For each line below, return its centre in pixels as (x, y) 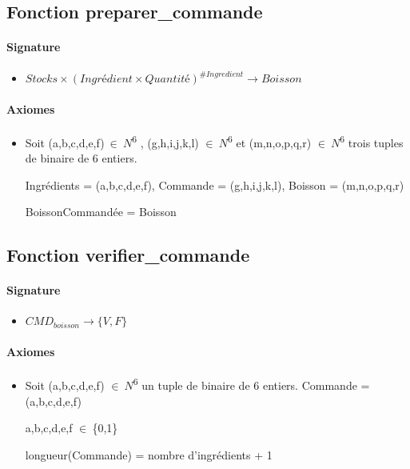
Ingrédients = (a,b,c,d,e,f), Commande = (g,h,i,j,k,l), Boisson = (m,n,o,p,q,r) (215, 184)
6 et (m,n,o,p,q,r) (269, 141)
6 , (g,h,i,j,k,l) (165, 141)
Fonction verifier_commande (128, 255)
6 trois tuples (372, 141)
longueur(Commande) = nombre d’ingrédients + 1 (149, 454)
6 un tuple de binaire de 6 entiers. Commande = (251, 384)
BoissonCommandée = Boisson (101, 212)
